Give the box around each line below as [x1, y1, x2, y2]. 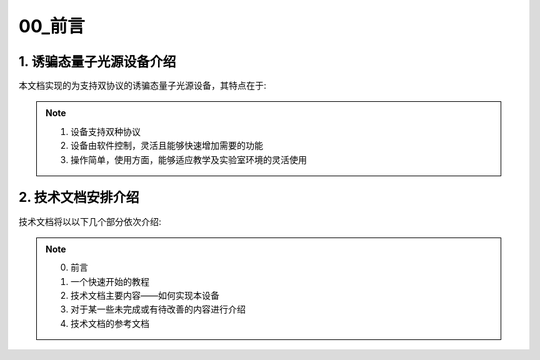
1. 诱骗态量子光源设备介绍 [18, 53, 177, 70]
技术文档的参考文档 [70, 317, 150, 329]
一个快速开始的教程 [70, 275, 150, 287]
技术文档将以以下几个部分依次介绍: [18, 215, 162, 227]
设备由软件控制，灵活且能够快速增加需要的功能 [70, 140, 264, 152]
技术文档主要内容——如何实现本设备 [70, 290, 220, 302]
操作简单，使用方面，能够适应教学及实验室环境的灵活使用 [70, 153, 307, 165]
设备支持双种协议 [70, 125, 141, 137]
